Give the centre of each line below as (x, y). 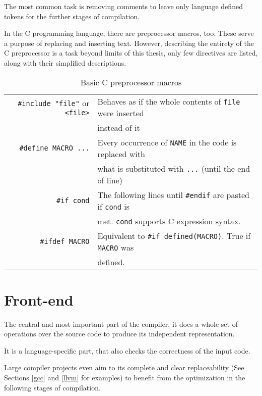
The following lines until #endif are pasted (173, 194)
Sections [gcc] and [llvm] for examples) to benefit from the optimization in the (125, 378)
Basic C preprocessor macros (131, 82)
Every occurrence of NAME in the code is (167, 142)
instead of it (119, 127)
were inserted (121, 113)
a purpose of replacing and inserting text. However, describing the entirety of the (129, 43)
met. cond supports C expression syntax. (169, 221)
